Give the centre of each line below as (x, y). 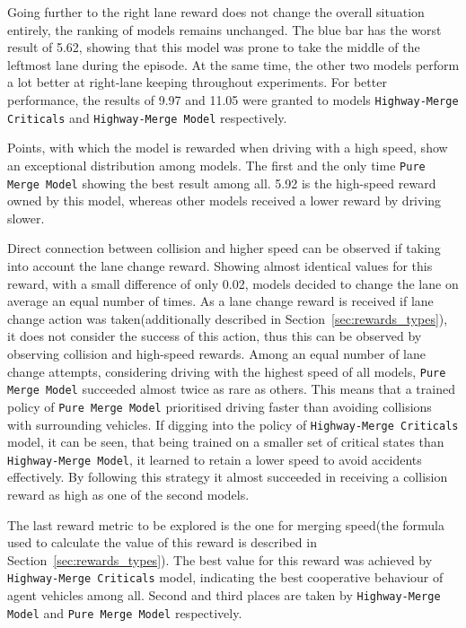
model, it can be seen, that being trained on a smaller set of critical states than (226, 442)
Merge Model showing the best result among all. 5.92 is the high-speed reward (222, 183)
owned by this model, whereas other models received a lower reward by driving (224, 201)
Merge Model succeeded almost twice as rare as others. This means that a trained (231, 389)
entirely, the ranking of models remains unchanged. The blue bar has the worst (224, 29)
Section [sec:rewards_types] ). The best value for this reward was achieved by (220, 559)
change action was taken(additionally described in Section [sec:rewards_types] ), (228, 318)
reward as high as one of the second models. (128, 494)
